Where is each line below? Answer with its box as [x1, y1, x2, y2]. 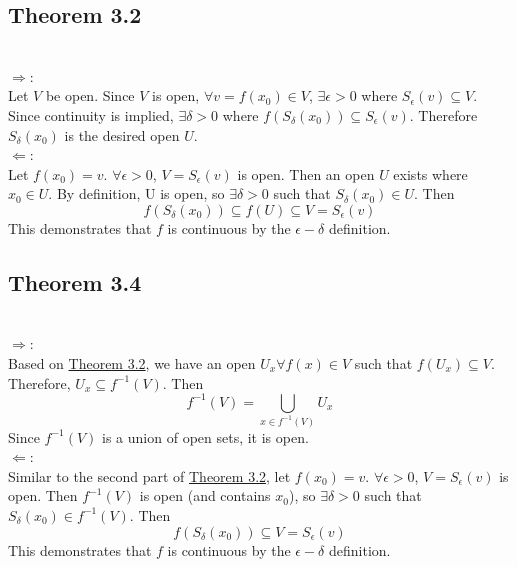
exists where [393, 163, 468, 184]
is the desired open [64, 124, 180, 145]
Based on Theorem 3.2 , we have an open [8, 352, 256, 373]
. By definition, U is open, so [48, 183, 225, 204]
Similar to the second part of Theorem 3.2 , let [8, 465, 291, 486]
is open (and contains [139, 485, 271, 506]
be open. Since [45, 85, 135, 106]
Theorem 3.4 [8, 266, 142, 297]
